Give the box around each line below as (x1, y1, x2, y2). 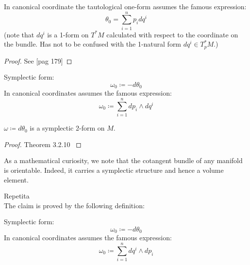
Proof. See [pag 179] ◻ (4, 55, 72, 66)
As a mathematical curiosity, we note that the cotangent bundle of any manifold (4, 155, 243, 166)
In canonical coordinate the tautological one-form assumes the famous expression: (4, 1, 247, 11)
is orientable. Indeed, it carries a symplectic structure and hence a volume (4, 165, 224, 175)
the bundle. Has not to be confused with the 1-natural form (4, 39, 182, 49)
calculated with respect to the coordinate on (106, 29, 238, 39)
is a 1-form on (47, 29, 89, 39)
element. (4, 174, 29, 184)
